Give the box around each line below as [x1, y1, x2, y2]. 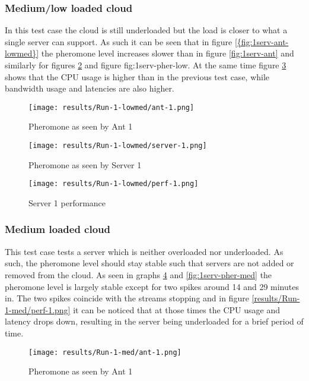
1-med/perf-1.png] [5, 303, 71, 316]
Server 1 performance [28, 196, 106, 209]
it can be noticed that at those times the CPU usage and [73, 303, 281, 316]
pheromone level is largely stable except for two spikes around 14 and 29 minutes [5, 280, 299, 292]
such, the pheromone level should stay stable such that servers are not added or [5, 257, 294, 269]
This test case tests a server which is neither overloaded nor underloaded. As [5, 245, 283, 257]
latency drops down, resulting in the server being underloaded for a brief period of [5, 315, 304, 328]
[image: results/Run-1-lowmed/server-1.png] [28, 141, 207, 150]
